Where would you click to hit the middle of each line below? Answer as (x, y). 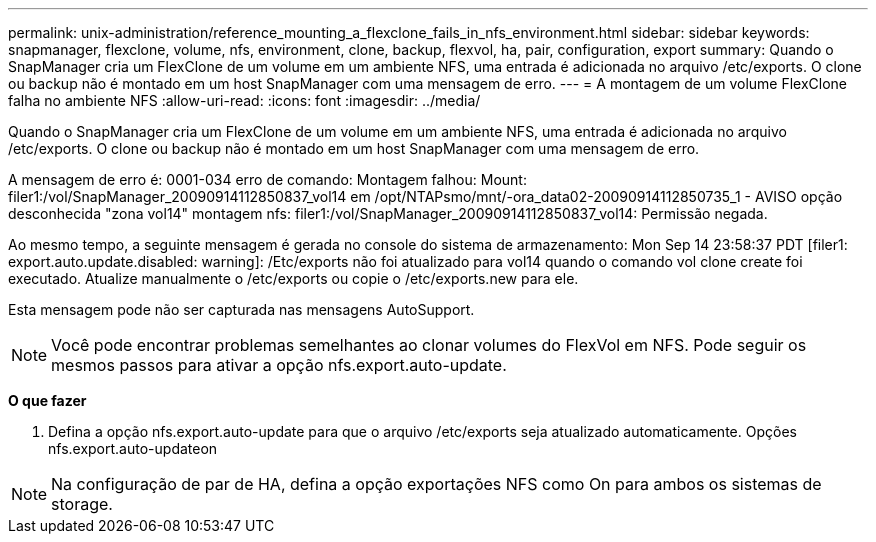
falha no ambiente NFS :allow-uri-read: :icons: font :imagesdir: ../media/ (244, 100)
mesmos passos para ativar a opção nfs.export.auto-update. (279, 365)
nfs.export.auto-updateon (133, 448)
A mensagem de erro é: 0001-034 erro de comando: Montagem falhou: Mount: (267, 179)
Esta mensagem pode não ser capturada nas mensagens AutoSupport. (241, 309)
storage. (82, 504)
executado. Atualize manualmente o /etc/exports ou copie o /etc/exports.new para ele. (293, 278)
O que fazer (47, 400)
